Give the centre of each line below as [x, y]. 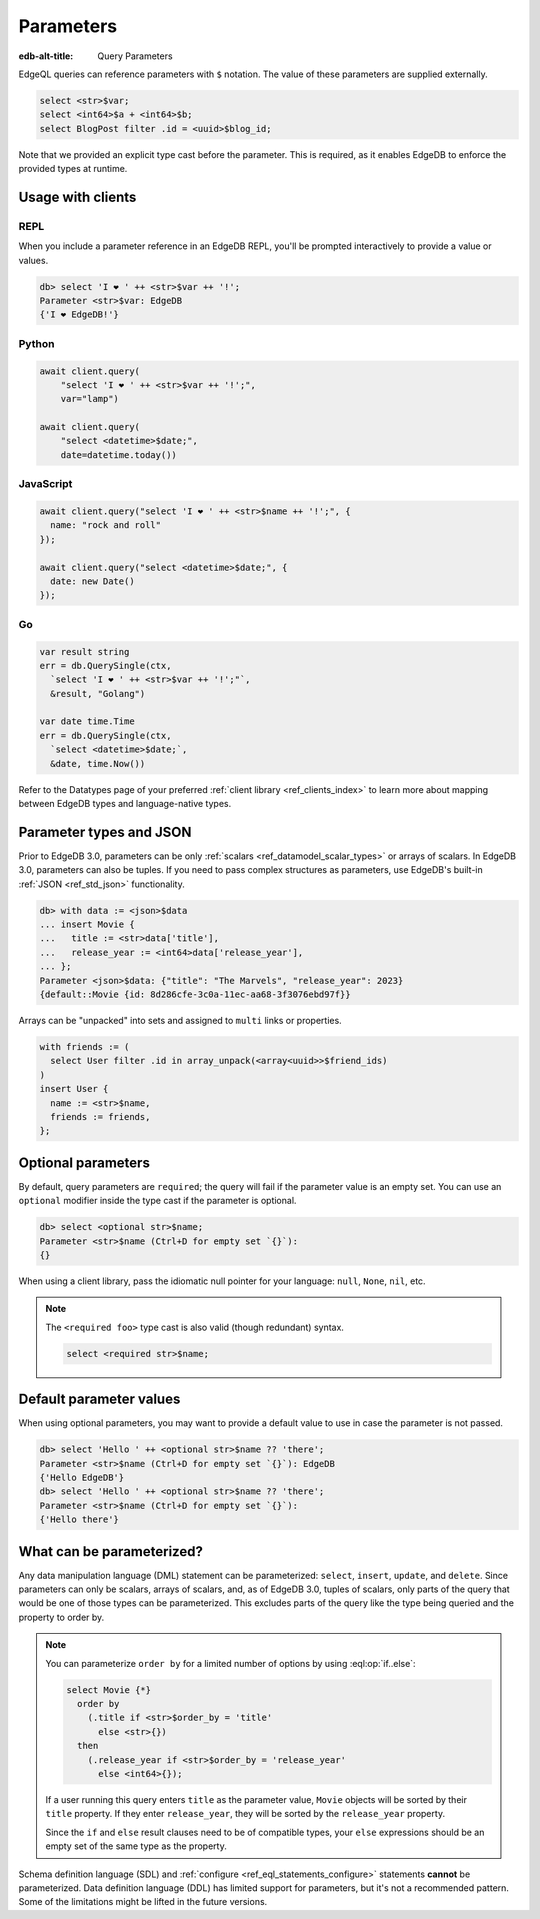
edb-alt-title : [46, 56]
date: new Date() [92, 581]
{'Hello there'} [79, 1519]
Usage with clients [77, 196]
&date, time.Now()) [98, 763]
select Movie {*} [109, 1689]
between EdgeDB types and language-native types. [125, 803]
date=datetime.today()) [118, 454]
